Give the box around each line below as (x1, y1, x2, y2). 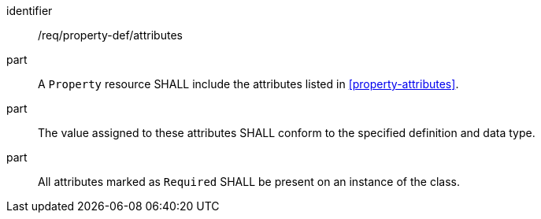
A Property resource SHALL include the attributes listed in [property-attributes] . (38, 77, 459, 91)
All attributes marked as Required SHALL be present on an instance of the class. (38, 175, 460, 188)
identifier (6, 4, 53, 17)
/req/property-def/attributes (38, 28, 183, 42)
